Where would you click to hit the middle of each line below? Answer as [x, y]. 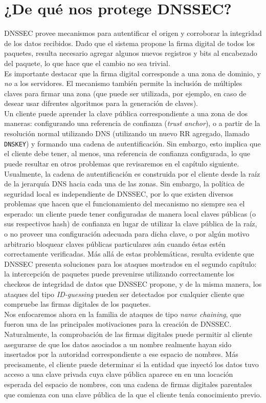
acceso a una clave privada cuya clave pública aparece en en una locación [119, 374]
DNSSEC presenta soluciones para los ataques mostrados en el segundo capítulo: [130, 263]
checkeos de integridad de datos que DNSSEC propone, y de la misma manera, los [133, 284]
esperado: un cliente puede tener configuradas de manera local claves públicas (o [130, 213]
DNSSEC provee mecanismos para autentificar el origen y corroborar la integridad [133, 33]
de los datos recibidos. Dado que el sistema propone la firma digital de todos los [130, 43]
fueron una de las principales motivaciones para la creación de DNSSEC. [118, 324]
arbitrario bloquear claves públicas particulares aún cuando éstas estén [115, 243]
